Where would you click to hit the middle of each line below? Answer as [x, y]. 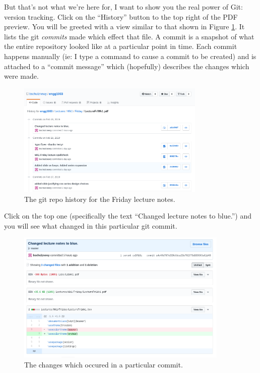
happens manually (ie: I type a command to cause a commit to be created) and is [130, 56]
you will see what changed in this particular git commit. [91, 225]
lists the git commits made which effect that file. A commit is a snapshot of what [129, 36]
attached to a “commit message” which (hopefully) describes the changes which [127, 66]
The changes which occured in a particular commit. [104, 364]
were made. [21, 76]
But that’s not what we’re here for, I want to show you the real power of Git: [123, 7]
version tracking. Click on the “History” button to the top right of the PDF [121, 16]
